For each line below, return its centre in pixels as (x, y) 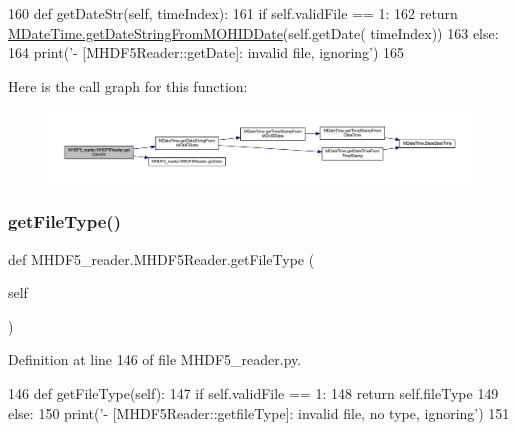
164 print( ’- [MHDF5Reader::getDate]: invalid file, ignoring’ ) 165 (206, 52)
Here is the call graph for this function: (128, 85)
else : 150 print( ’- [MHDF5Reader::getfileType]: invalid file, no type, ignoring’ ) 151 (259, 412)
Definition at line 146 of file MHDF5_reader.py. (155, 359)
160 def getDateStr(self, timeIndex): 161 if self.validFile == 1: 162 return (233, 13)
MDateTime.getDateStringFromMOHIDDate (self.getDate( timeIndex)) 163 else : (253, 32)
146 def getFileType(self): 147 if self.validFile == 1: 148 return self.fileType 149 (253, 393)
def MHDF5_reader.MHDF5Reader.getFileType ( (161, 258)
